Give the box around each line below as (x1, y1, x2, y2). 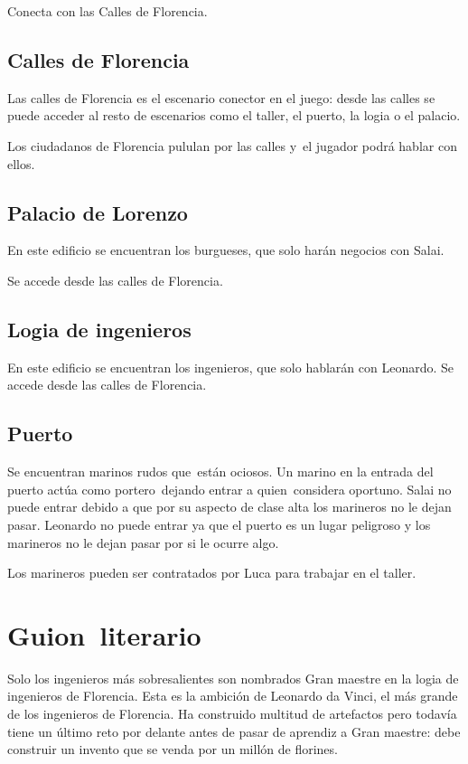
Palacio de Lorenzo (7, 198, 188, 226)
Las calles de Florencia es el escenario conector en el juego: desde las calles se (7, 88, 435, 107)
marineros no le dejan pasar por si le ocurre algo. (7, 533, 279, 552)
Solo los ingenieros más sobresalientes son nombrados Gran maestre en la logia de (7, 668, 459, 687)
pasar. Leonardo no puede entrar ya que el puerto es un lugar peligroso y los (7, 514, 431, 533)
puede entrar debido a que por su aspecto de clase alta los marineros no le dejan (7, 497, 452, 516)
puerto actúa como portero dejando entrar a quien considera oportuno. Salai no (7, 479, 452, 498)
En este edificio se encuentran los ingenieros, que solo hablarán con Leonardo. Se (7, 357, 454, 376)
